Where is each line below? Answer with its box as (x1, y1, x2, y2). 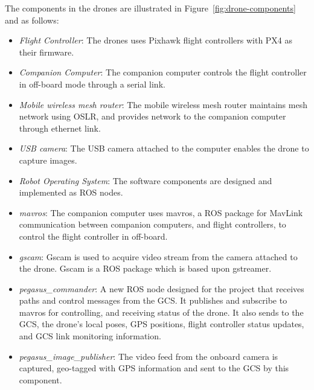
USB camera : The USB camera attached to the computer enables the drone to (19, 142, 309, 155)
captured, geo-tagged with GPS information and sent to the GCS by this (19, 362, 289, 374)
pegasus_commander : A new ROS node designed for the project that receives (19, 282, 304, 295)
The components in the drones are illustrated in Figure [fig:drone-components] (5, 2, 296, 14)
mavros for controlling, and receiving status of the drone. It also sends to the (19, 305, 304, 318)
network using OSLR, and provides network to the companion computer (19, 110, 286, 123)
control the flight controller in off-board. (19, 229, 168, 242)
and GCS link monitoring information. (19, 330, 161, 342)
